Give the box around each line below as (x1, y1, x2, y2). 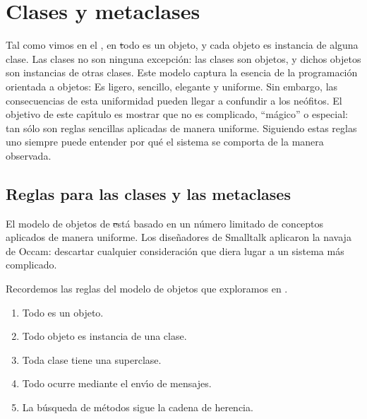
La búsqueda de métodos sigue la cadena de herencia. (22, 400, 253, 415)
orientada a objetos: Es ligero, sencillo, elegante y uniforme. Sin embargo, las (6, 78, 338, 93)
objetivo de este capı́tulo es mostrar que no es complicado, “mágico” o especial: (6, 107, 348, 122)
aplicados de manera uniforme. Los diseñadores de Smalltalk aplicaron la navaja (6, 230, 351, 244)
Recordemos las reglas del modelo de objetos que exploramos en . (6, 281, 288, 296)
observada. (6, 148, 52, 163)
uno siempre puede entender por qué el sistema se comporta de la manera (6, 134, 324, 149)
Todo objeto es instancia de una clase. (22, 329, 187, 343)
